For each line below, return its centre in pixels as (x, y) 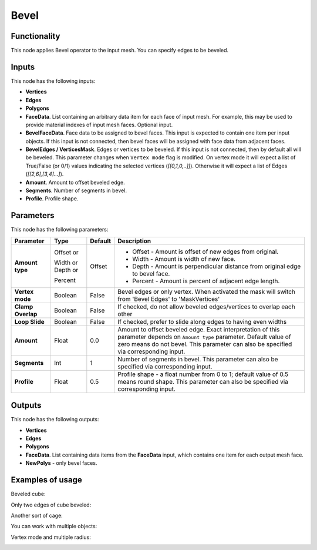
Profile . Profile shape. (52, 199)
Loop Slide (30, 321)
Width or (66, 263)
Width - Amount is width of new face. (184, 259)
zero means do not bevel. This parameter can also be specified (205, 344)
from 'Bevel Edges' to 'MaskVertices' (169, 299)
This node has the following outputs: (55, 420)
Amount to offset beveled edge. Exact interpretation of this (199, 329)
